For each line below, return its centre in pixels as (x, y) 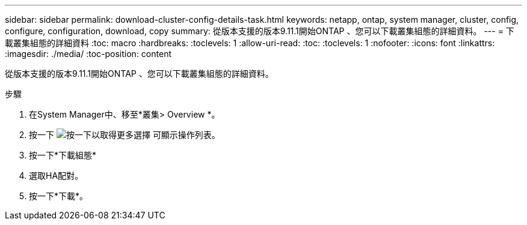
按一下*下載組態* (63, 155)
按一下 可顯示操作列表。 (125, 135)
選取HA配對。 (56, 175)
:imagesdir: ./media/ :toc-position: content (88, 54)
